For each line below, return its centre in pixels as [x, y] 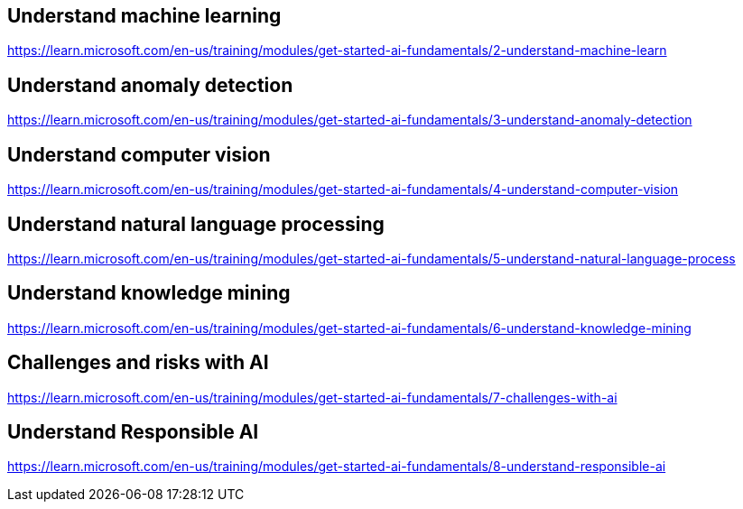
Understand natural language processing [196, 224]
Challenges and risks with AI [138, 363]
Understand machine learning [144, 16]
